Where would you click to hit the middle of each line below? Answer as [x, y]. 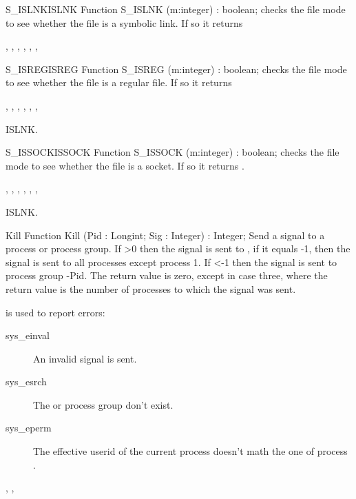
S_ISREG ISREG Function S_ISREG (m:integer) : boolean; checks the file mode [176, 69]
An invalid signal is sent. [85, 358]
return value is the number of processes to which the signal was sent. [151, 288]
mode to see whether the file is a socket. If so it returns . [125, 165]
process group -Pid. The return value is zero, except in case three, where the [167, 275]
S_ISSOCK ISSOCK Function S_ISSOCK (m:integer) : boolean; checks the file [172, 152]
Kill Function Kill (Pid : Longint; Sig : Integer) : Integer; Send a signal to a [165, 235]
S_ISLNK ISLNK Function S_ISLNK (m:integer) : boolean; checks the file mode [176, 9]
